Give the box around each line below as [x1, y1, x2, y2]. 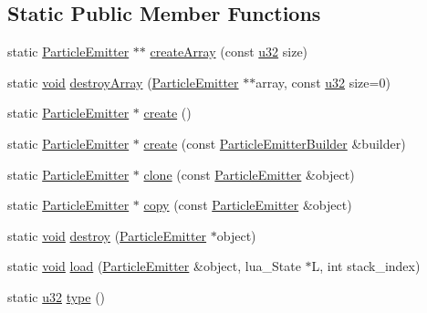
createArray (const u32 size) [150, 42, 308, 61]
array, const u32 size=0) [255, 72, 391, 91]
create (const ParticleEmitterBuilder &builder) [143, 133, 406, 152]
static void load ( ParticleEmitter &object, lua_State [7, 256, 301, 276]
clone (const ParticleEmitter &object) [143, 164, 355, 183]
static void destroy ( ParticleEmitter [7, 225, 207, 245]
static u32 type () [7, 287, 106, 306]
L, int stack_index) [311, 256, 421, 276]
